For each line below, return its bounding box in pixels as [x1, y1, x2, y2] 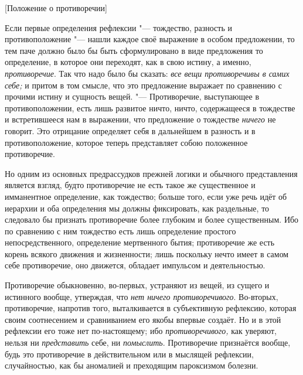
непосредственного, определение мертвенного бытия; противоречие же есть [5, 236, 275, 248]
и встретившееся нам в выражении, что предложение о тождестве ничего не [5, 113, 276, 125]
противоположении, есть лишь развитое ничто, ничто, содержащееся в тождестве [5, 101, 295, 114]
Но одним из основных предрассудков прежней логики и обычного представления [5, 167, 298, 179]
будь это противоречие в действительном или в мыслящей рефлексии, [5, 347, 254, 360]
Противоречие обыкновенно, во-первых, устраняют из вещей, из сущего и [5, 279, 270, 291]
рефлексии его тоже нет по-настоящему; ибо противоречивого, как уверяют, [5, 325, 277, 337]
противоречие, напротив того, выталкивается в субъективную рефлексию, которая [5, 302, 297, 314]
